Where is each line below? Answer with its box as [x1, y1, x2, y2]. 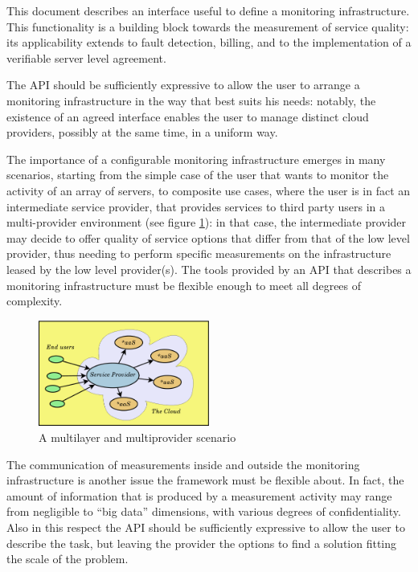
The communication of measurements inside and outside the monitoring [6, 456, 360, 472]
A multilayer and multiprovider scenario [39, 429, 236, 446]
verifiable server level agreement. [6, 49, 166, 66]
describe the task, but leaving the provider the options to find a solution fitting [6, 534, 397, 551]
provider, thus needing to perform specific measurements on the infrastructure [6, 245, 391, 262]
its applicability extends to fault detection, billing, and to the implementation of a [6, 34, 412, 51]
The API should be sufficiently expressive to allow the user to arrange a [6, 76, 360, 93]
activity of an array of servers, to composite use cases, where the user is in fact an [6, 182, 411, 198]
